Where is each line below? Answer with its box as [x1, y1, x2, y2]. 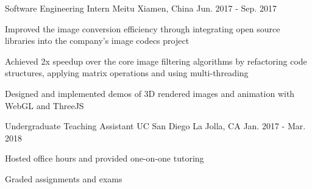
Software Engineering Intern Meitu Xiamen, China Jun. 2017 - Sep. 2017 [5, 2, 277, 14]
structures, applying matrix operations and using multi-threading [5, 66, 249, 79]
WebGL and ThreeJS [5, 99, 84, 112]
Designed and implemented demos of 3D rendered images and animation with [5, 87, 295, 99]
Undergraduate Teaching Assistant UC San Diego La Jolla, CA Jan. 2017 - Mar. [5, 119, 306, 132]
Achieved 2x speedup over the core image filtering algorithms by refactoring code [5, 54, 307, 67]
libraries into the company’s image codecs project [5, 34, 190, 47]
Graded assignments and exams [5, 172, 122, 185]
